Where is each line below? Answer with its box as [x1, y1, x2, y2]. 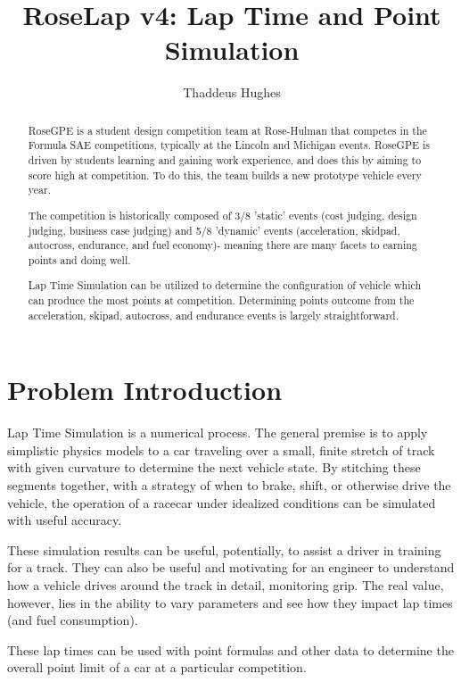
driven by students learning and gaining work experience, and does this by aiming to [28, 153, 422, 168]
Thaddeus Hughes [183, 83, 281, 102]
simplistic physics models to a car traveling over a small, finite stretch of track [7, 440, 435, 459]
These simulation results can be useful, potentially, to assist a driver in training [7, 540, 441, 559]
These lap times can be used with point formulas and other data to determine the [7, 640, 454, 659]
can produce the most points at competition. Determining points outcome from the [28, 293, 415, 308]
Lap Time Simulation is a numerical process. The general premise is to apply [7, 423, 428, 442]
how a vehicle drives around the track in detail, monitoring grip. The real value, [7, 576, 444, 595]
